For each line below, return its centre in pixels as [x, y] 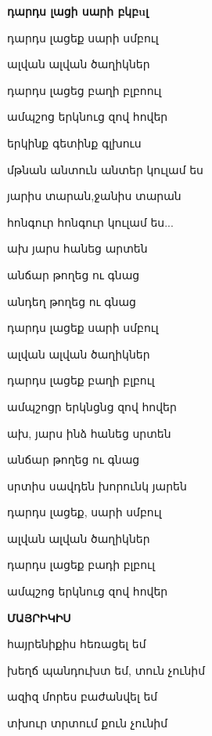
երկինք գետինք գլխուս [74, 142]
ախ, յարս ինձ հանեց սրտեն [89, 433]
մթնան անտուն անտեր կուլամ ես [105, 169]
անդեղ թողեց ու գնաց [72, 301]
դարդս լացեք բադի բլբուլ [81, 565]
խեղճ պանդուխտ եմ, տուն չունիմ [106, 670]
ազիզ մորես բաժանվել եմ [83, 696]
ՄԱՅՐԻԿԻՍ [39, 617]
